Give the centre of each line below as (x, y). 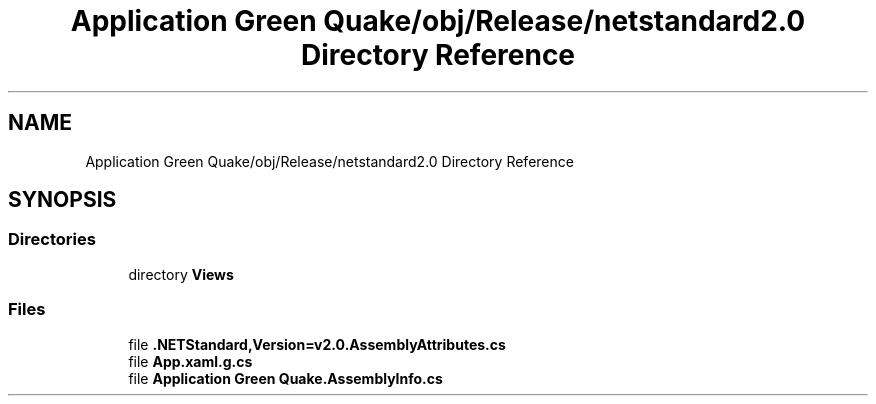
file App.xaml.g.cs (190, 361)
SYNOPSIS (62, 200)
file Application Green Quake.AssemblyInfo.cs (285, 378)
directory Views (181, 274)
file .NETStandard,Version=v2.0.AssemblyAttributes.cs (317, 344)
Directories (52, 239)
